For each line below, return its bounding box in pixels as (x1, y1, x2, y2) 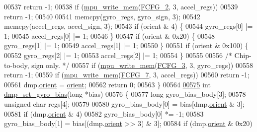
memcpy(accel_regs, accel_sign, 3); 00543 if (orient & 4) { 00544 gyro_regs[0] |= (4, 21, 253, 31)
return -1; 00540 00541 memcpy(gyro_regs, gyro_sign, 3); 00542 (4, 11, 200, 21)
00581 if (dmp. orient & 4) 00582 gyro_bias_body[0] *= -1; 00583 (4, 108, 204, 119)
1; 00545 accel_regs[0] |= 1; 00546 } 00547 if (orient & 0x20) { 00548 (4, 30, 215, 41)
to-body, (4, 60, 29, 70)
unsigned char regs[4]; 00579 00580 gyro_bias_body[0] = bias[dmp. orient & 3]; (4, 98, 245, 109)
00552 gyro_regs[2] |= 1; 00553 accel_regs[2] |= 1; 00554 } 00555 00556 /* (4, 50, 232, 60)
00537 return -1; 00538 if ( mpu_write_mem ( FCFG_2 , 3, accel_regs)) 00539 (4, 1, 238, 11)
